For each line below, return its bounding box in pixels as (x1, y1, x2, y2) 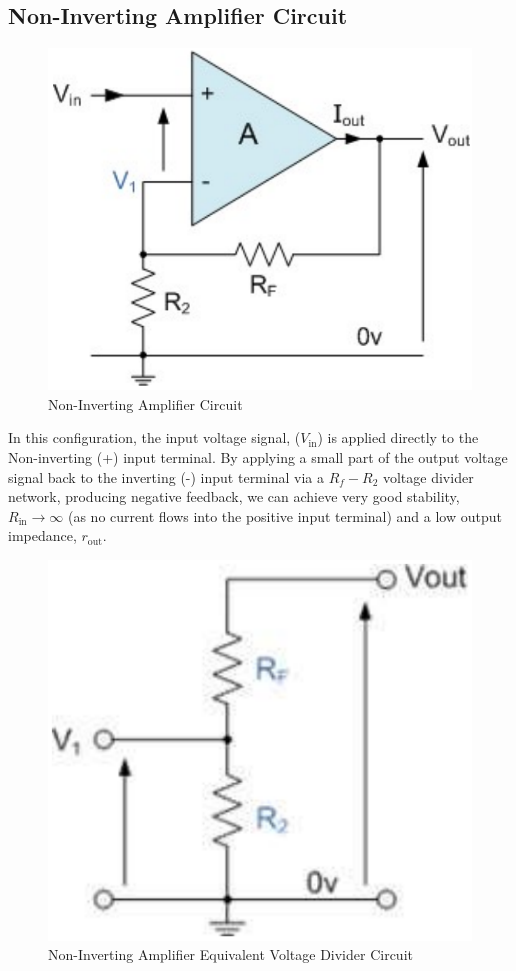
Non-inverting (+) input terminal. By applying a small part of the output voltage (8, 446, 508, 467)
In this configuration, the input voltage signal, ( (8, 427, 301, 448)
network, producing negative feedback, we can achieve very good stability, (8, 486, 460, 507)
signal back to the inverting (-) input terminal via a (8, 466, 324, 487)
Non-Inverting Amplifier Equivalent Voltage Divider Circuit (48, 944, 413, 965)
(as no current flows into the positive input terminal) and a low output (67, 505, 502, 526)
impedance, (8, 525, 77, 546)
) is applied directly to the (317, 427, 479, 448)
